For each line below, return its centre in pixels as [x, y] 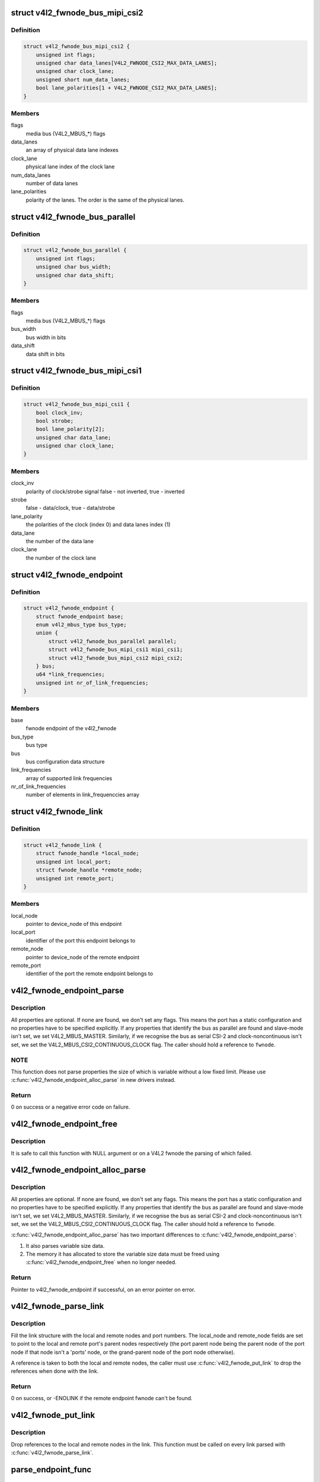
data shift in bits [45, 354]
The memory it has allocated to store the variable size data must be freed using [123, 1254]
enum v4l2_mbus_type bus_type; [81, 625]
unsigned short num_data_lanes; [83, 79]
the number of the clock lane [61, 558]
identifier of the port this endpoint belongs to [81, 940]
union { [47, 633]
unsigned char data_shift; [75, 275]
